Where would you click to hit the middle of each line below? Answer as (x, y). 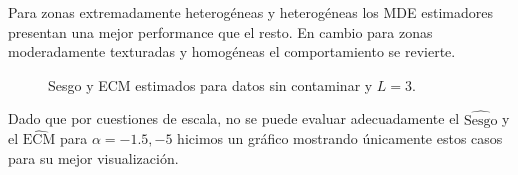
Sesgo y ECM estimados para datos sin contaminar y (210, 84)
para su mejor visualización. (93, 158)
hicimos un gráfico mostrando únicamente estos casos (340, 138)
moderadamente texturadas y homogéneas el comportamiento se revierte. (232, 51)
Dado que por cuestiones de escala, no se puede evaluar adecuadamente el (234, 118)
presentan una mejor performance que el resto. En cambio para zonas (220, 31)
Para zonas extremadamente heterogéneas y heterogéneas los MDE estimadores (250, 12)
